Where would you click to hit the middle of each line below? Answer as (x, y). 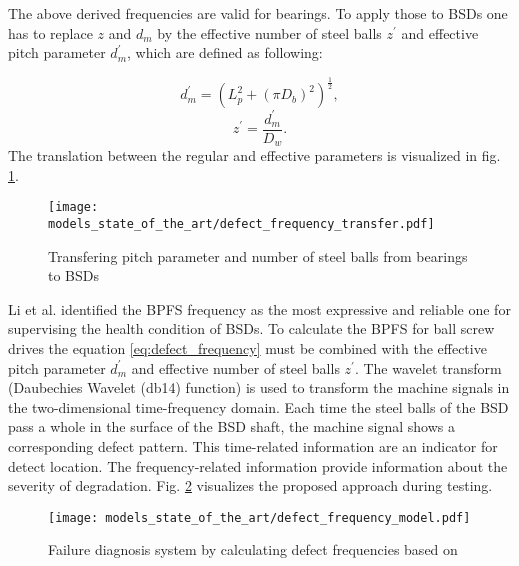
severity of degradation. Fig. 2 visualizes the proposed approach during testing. (250, 485)
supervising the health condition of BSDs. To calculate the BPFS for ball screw (251, 328)
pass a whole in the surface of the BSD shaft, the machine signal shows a (231, 426)
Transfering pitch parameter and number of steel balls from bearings (258, 255)
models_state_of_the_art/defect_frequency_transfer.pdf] (241, 224)
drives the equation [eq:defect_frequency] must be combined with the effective (247, 348)
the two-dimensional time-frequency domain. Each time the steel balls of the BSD (258, 406)
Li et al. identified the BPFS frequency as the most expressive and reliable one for (259, 308)
